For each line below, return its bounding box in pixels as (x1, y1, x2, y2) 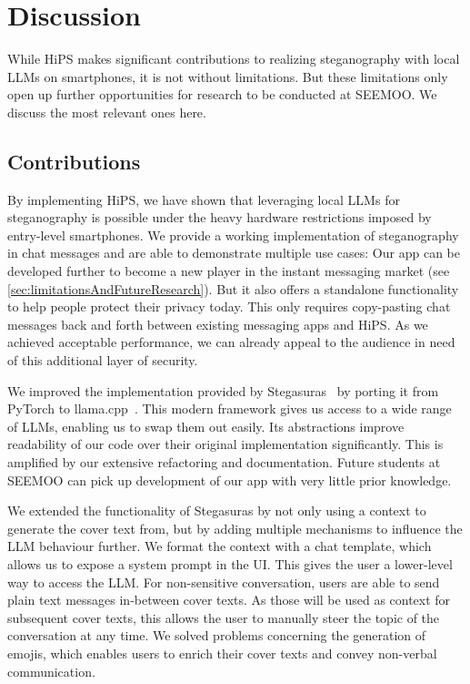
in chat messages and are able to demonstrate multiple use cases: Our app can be (7, 243, 460, 262)
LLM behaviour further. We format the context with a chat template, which (7, 536, 432, 556)
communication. (7, 661, 95, 680)
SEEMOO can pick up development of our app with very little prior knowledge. (7, 470, 452, 489)
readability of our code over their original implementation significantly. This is (7, 434, 444, 454)
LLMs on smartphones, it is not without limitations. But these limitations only (7, 66, 448, 86)
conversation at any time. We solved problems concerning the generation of (7, 626, 426, 645)
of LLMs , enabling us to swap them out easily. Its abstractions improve (7, 416, 405, 435)
